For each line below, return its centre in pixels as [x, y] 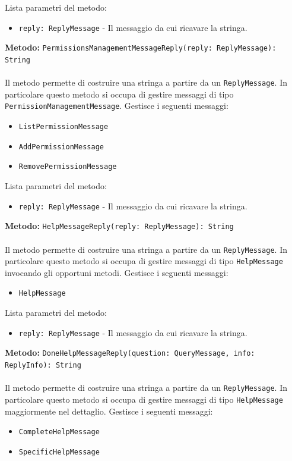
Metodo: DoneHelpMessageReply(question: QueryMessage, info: [130, 352]
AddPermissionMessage [61, 147]
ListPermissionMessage [64, 127]
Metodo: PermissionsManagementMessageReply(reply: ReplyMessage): [141, 47]
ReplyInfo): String [43, 365]
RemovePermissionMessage [68, 167]
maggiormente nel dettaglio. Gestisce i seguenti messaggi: [109, 411]
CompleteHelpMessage [59, 432]
